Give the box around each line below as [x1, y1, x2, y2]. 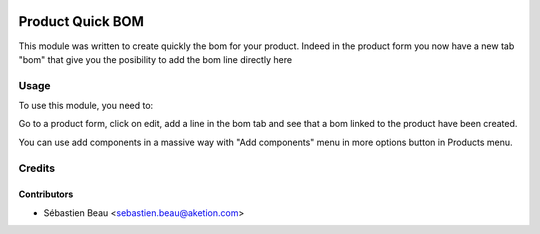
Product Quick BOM [18, 13, 145, 30]
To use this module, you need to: [18, 100, 154, 112]
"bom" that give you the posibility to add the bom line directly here [18, 53, 293, 65]
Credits [18, 161, 55, 175]
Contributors [18, 188, 74, 200]
